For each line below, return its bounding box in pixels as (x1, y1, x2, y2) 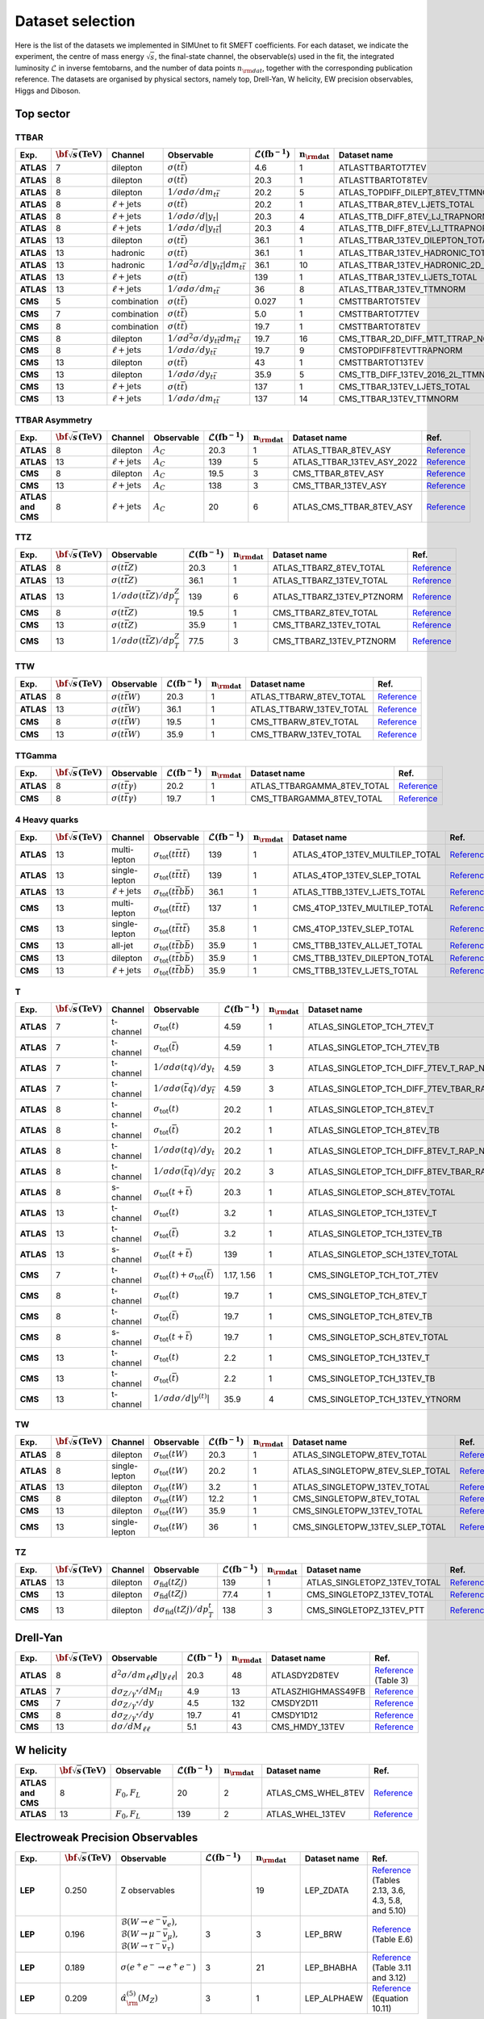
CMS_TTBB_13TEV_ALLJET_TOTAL (292, 940, 423, 951)
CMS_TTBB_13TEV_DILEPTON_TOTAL (292, 953, 435, 964)
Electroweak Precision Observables (15, 1830, 198, 1845)
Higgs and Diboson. (15, 86, 81, 95)
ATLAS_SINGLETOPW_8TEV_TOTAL (292, 1449, 428, 1460)
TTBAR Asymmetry (15, 414, 93, 426)
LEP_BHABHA (304, 1962, 358, 1974)
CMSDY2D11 (270, 1698, 319, 1709)
